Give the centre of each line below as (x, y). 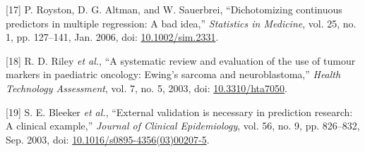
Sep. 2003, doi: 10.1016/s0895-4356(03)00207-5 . (108, 139)
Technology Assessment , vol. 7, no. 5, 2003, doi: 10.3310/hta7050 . (146, 88)
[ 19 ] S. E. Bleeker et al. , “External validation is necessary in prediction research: (179, 112)
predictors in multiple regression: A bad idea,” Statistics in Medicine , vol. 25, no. (181, 23)
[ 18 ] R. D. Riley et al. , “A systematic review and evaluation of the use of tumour (181, 60)
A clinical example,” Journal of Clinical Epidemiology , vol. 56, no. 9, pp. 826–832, (183, 126)
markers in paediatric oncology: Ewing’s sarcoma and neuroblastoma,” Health (173, 74)
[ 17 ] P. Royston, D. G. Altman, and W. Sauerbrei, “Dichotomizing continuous (174, 9)
